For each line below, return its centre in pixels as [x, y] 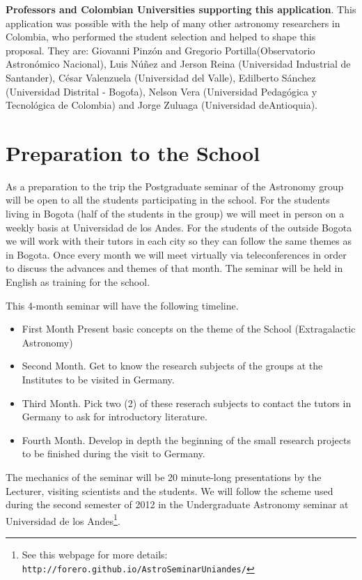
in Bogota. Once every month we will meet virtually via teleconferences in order [176, 254]
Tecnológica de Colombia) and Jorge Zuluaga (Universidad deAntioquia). [162, 105]
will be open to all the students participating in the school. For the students [168, 200]
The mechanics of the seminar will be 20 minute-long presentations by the [164, 476]
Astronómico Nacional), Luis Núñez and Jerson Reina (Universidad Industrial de [178, 64]
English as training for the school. [78, 282]
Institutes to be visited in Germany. [98, 379]
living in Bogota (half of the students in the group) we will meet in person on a [175, 214]
